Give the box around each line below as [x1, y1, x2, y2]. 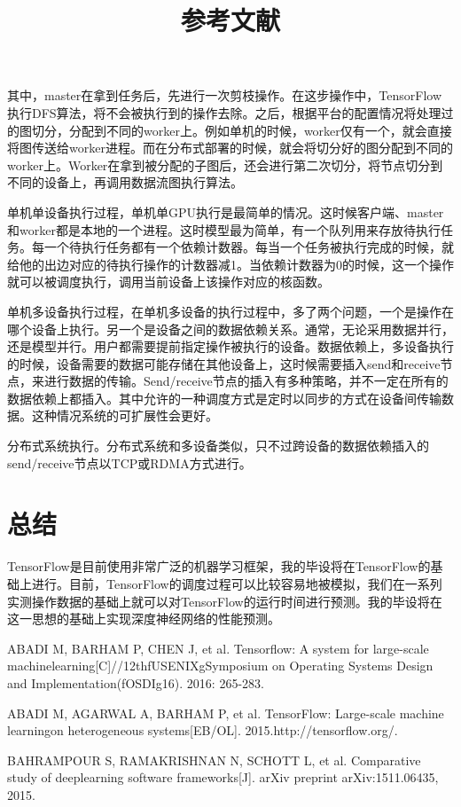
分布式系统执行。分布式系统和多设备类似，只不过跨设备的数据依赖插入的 [7, 436, 429, 455]
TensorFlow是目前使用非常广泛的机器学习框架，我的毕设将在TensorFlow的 [7, 557, 431, 576]
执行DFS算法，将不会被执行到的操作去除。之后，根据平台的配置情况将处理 [7, 103, 441, 121]
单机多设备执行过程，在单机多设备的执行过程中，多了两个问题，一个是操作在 [7, 302, 454, 320]
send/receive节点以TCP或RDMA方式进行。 [7, 453, 252, 472]
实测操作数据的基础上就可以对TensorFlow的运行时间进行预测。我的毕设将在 [7, 592, 442, 610]
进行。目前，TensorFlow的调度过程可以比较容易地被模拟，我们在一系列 [31, 574, 442, 592]
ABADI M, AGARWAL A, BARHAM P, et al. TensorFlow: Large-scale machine [7, 703, 444, 722]
